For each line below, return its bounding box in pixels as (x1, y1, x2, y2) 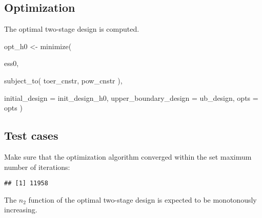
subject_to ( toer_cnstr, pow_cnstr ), (4, 75, 123, 85)
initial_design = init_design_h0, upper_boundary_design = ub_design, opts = (4, 92, 258, 103)
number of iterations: (4, 161, 70, 172)
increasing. (4, 204, 37, 215)
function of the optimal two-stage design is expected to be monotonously (28, 194, 257, 205)
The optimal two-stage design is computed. (4, 24, 139, 34)
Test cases (4, 127, 58, 143)
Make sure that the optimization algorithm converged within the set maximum (4, 151, 252, 162)
